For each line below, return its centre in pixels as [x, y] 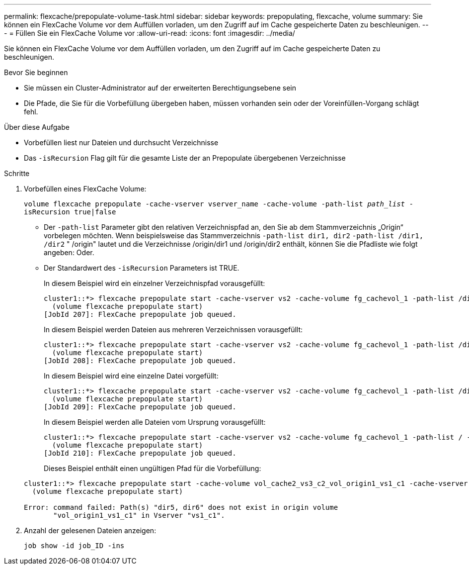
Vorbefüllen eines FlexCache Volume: [85, 189]
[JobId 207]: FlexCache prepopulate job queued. [140, 314]
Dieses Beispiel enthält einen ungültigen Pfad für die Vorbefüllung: [153, 468]
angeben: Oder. [69, 252]
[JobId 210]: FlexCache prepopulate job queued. [140, 453]
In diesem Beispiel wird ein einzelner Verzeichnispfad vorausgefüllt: [155, 283]
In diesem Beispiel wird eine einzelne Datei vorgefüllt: [131, 376]
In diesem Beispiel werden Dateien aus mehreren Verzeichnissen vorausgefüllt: [173, 330]
